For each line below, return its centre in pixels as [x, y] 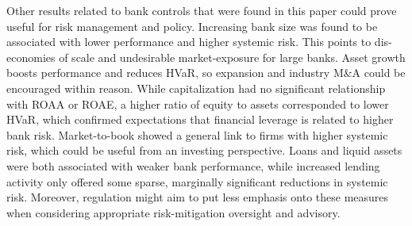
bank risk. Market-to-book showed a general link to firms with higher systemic [197, 134]
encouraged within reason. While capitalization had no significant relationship [196, 88]
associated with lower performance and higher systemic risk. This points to [189, 42]
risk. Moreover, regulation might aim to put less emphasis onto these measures [198, 197]
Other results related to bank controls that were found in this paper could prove [202, 10]
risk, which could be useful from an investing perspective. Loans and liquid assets [204, 150]
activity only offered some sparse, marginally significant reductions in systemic [197, 181]
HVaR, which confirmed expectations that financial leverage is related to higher [200, 119]
